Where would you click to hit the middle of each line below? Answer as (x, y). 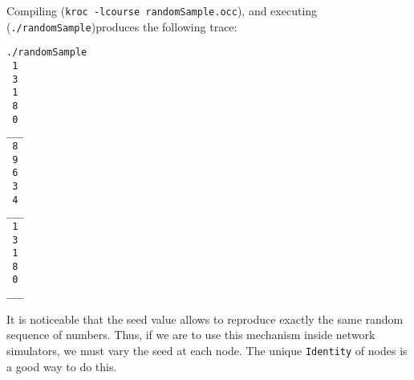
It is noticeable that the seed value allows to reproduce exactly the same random (205, 319)
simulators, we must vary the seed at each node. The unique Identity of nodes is (207, 350)
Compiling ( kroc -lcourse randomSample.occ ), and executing (162, 10)
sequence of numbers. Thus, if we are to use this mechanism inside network (191, 335)
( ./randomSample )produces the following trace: (122, 26)
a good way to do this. (62, 366)
